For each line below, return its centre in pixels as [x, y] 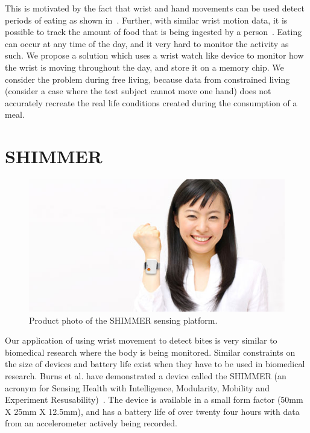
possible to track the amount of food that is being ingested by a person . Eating [153, 32]
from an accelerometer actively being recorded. [91, 423]
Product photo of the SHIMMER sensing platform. [123, 320]
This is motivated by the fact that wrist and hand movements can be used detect [155, 8]
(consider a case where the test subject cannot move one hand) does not [138, 91]
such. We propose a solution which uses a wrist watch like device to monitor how [154, 55]
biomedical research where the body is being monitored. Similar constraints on [150, 352]
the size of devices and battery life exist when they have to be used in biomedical [155, 364]
